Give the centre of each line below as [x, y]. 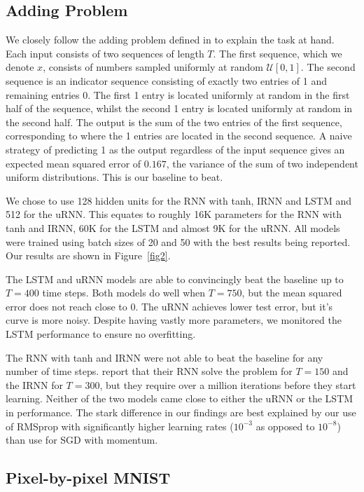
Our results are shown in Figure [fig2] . [88, 255]
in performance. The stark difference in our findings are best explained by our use [181, 412]
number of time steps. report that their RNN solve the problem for [149, 371]
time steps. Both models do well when [124, 293]
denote [20, 67]
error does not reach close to [66, 306]
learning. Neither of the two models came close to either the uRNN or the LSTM [180, 398]
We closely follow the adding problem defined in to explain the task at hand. [170, 40]
